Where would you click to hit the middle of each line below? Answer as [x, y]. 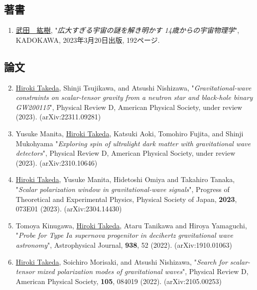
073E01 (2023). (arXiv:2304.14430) [69, 209]
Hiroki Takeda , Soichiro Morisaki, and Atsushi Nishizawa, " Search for [122, 261]
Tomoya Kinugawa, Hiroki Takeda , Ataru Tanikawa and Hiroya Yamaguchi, [131, 225]
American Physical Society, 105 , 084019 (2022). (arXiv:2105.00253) [119, 281]
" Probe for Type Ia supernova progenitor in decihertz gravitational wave [124, 235]
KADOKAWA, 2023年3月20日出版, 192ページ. [88, 40]
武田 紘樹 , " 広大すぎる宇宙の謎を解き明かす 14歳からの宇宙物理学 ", [128, 30]
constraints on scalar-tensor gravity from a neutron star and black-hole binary [134, 97]
